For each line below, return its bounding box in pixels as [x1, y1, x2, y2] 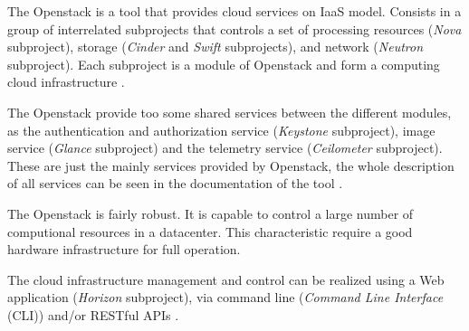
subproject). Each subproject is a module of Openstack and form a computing [7, 54, 440, 73]
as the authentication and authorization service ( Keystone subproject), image [7, 120, 435, 139]
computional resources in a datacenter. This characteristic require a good [7, 222, 413, 241]
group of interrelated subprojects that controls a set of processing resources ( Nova [7, 19, 462, 38]
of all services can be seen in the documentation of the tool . [7, 174, 343, 193]
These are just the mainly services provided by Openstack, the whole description [7, 156, 455, 175]
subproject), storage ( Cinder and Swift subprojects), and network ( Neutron [7, 37, 424, 56]
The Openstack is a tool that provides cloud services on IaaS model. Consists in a [7, 2, 462, 20]
